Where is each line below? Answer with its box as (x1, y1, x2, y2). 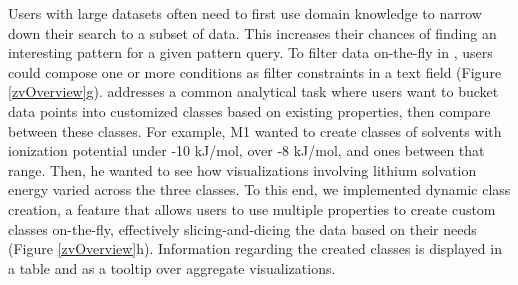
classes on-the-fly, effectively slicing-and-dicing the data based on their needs (8, 218, 477, 239)
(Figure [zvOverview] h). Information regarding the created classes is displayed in (8, 238, 502, 259)
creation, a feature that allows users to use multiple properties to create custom (8, 198, 496, 219)
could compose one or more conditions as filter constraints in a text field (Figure (8, 61, 502, 82)
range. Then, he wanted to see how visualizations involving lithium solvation (8, 159, 477, 180)
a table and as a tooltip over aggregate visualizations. (8, 257, 336, 278)
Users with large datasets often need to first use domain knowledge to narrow (8, 3, 482, 23)
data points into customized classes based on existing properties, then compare (8, 100, 491, 121)
